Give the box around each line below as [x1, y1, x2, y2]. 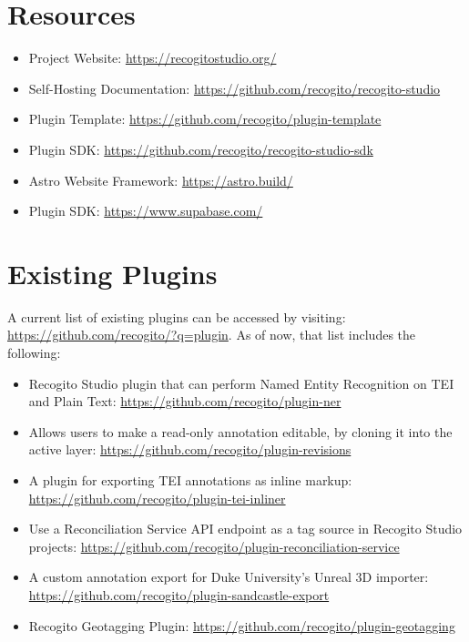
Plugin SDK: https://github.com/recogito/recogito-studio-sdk [28, 139, 373, 158]
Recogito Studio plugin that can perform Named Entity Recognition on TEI [28, 373, 454, 392]
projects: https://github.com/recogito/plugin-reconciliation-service [28, 536, 400, 555]
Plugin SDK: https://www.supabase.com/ [28, 201, 263, 220]
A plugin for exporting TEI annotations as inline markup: [28, 470, 352, 489]
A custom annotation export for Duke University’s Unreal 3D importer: [28, 567, 429, 586]
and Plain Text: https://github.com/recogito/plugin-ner [28, 392, 342, 411]
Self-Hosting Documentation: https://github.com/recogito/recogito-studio [28, 78, 441, 97]
